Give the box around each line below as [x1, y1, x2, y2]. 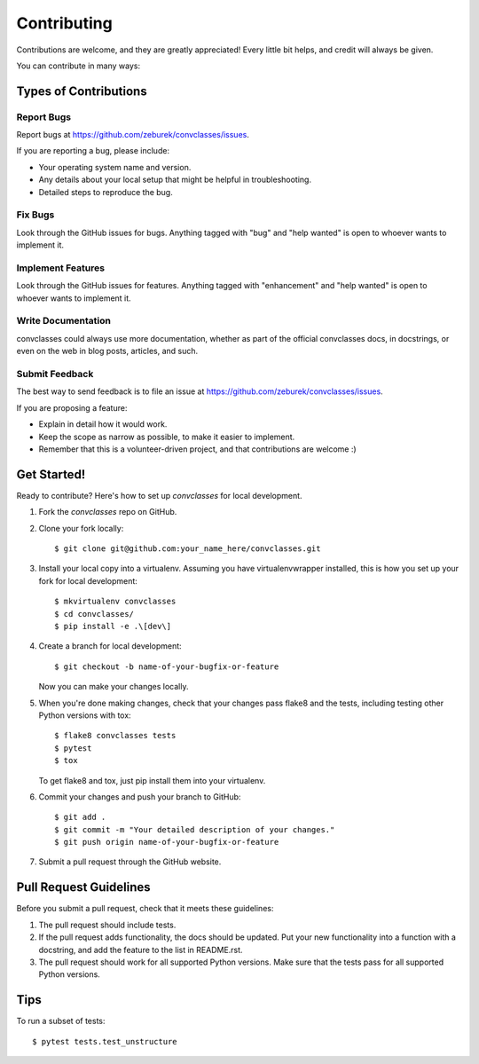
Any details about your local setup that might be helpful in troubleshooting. [38, 174, 312, 185]
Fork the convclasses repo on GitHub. [38, 507, 177, 517]
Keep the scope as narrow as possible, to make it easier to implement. [38, 431, 295, 442]
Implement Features [16, 262, 106, 274]
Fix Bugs [16, 209, 55, 221]
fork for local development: [38, 575, 137, 586]
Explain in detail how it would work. [38, 419, 168, 430]
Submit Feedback [16, 368, 94, 381]
